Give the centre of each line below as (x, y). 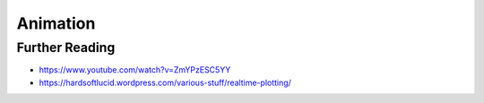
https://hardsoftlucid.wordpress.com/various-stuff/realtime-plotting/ (165, 82)
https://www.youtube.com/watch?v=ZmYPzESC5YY (135, 70)
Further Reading (66, 47)
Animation (56, 23)
